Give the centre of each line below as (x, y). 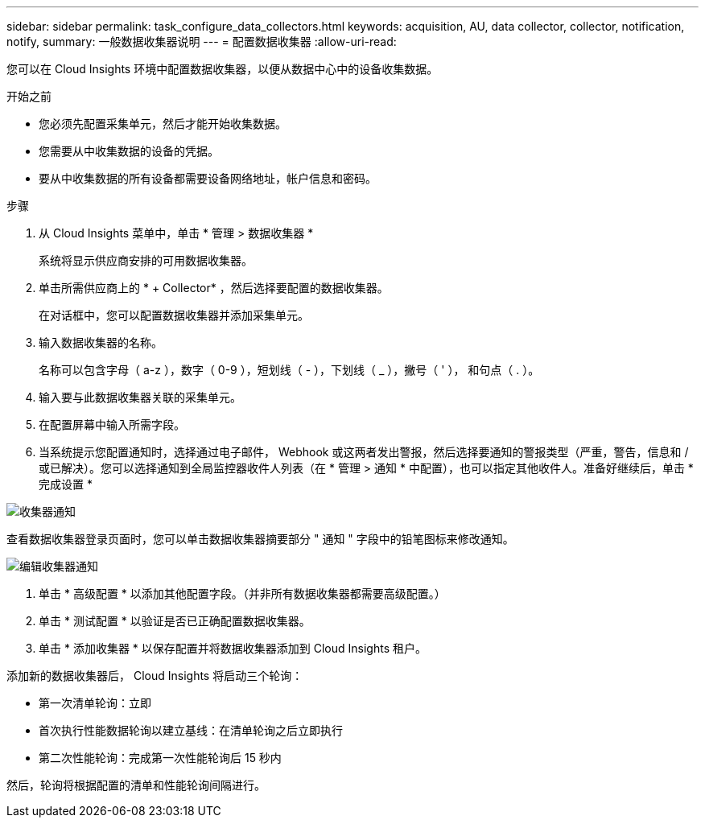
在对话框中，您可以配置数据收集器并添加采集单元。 (174, 315)
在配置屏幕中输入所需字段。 (112, 424)
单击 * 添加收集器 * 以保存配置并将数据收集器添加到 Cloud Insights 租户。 (233, 648)
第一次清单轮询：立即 (95, 703)
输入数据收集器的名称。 (101, 342)
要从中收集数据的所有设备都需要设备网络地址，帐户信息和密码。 (208, 178)
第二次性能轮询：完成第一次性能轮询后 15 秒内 (160, 758)
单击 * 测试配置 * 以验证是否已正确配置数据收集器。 (175, 621)
